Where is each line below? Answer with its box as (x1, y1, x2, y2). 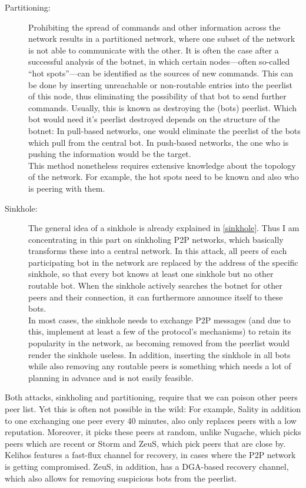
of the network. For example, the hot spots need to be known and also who (28, 171, 299, 183)
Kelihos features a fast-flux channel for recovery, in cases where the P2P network (5, 449, 296, 461)
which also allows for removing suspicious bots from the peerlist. (5, 472, 237, 484)
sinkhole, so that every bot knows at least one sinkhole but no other (28, 268, 274, 280)
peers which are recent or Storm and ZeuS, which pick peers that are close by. (5, 437, 286, 449)
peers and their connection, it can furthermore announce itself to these (28, 290, 283, 303)
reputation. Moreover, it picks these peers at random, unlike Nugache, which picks (5, 426, 301, 438)
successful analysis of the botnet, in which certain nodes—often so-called (28, 55, 290, 68)
